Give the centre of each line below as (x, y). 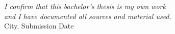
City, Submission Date (39, 26)
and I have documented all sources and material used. (88, 16)
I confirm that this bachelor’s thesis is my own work (85, 6)
